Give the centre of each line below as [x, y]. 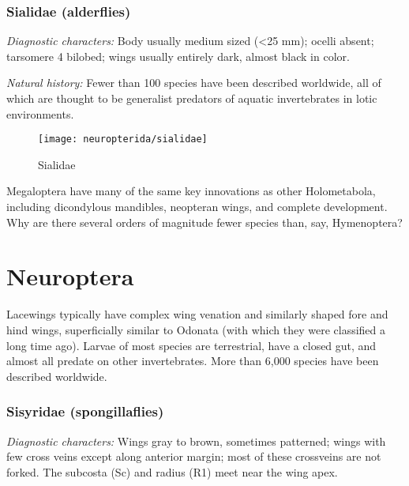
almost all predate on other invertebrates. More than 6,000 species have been [193, 361]
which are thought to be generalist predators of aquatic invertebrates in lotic [192, 98]
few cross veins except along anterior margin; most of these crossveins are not [194, 456]
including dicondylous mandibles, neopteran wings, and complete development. [197, 207]
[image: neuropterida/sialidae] [123, 139]
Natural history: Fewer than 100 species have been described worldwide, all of [194, 83]
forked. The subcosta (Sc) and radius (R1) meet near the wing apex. [172, 471]
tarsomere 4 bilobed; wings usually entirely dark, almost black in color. [178, 56]
